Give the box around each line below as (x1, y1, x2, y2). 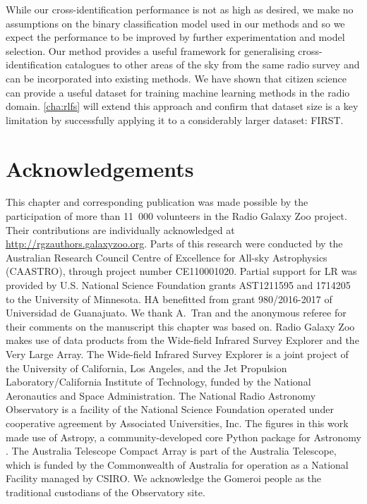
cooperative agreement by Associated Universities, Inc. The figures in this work (6, 415, 349, 430)
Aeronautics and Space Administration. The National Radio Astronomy (6, 388, 316, 402)
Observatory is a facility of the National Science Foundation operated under (6, 402, 334, 417)
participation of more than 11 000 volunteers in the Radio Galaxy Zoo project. (6, 209, 347, 223)
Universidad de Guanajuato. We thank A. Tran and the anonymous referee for (6, 305, 347, 320)
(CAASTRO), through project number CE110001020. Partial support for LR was (6, 264, 357, 278)
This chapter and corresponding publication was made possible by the (6, 195, 308, 209)
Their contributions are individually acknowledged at (6, 222, 235, 237)
